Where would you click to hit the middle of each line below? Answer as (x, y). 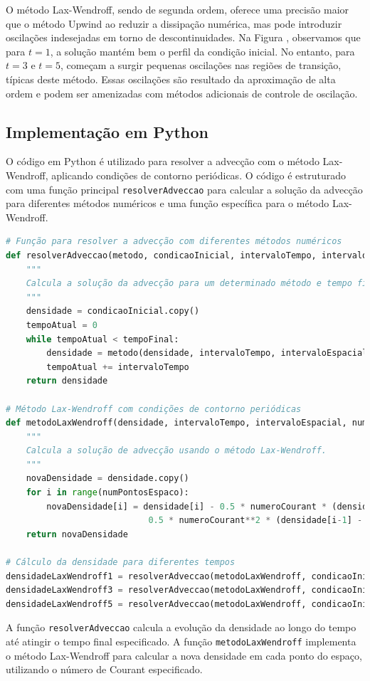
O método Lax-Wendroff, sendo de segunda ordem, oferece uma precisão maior (178, 9)
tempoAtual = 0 (62, 325)
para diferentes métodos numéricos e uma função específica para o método (168, 203)
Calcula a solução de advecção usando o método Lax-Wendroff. (176, 451)
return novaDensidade (77, 534)
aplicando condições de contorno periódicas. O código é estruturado (199, 175)
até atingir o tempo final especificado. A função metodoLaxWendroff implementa (181, 642)
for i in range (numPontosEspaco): (107, 493)
